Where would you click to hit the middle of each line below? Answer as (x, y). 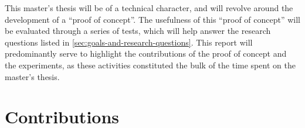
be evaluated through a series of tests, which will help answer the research (138, 31)
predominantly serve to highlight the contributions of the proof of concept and (146, 53)
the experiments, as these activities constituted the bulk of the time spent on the (150, 65)
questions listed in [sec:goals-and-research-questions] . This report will (129, 42)
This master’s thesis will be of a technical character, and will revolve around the (149, 8)
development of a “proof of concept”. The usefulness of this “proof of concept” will (152, 19)
